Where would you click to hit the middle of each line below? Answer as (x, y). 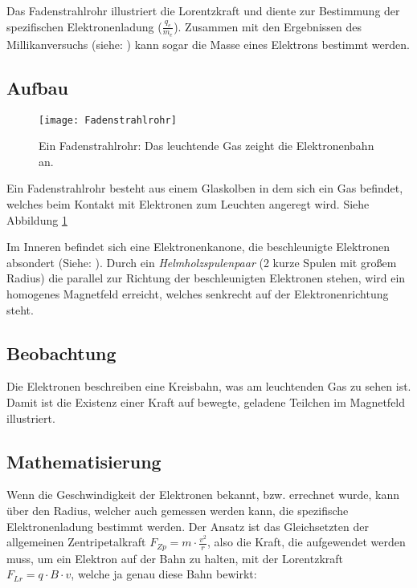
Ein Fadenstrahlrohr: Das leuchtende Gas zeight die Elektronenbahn (206, 146)
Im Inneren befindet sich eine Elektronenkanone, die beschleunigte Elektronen (198, 247)
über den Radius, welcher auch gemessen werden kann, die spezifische (178, 510)
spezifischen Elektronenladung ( (84, 26)
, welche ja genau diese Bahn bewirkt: (164, 574)
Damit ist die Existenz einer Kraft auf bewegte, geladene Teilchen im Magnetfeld (206, 402)
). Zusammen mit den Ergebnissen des (268, 26)
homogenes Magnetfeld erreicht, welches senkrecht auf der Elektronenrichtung (198, 294)
